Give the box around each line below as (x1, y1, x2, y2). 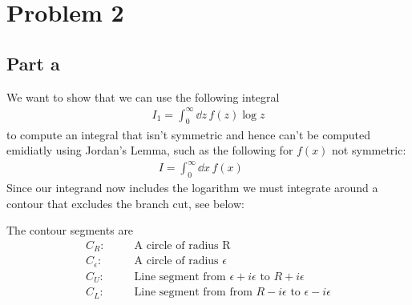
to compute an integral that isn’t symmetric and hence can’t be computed (6, 126, 371, 142)
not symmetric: (332, 142, 406, 159)
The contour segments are (6, 222, 134, 239)
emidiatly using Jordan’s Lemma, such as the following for (6, 142, 293, 159)
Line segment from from (134, 287, 252, 299)
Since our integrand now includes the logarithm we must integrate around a (6, 179, 378, 196)
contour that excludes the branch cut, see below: (6, 195, 244, 211)
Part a (6, 50, 60, 75)
